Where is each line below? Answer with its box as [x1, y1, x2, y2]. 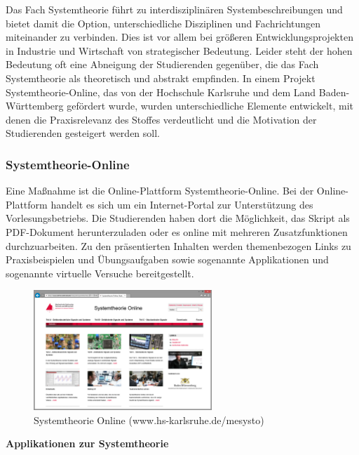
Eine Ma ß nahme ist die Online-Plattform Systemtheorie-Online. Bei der [6, 183, 314, 198]
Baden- [318, 84, 350, 99]
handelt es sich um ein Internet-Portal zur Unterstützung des [50, 197, 313, 211]
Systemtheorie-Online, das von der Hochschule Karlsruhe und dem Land [6, 84, 316, 99]
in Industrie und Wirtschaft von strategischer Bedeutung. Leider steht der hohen [6, 43, 353, 58]
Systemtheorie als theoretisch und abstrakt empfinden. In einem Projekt [6, 70, 316, 85]
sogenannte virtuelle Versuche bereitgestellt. [6, 265, 194, 280]
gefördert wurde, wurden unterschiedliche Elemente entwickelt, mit [67, 98, 353, 113]
